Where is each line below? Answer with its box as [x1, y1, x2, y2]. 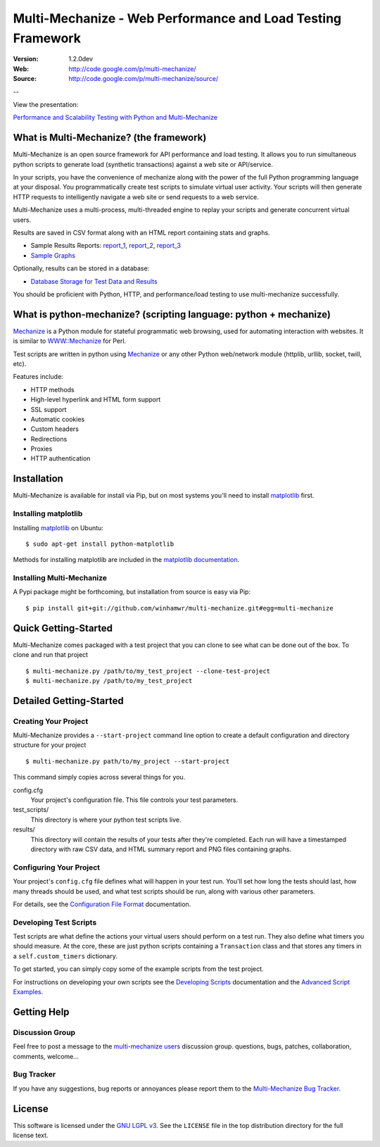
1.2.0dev [68, 55, 94, 63]
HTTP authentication [30, 454, 91, 463]
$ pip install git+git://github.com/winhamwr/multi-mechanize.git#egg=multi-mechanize [25, 604, 334, 612]
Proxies [30, 444, 53, 453]
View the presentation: [13, 100, 79, 108]
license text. [13, 1131, 49, 1139]
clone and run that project [13, 651, 88, 659]
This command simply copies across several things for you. [13, 773, 186, 782]
